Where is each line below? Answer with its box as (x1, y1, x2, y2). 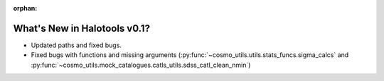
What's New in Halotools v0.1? (13, 22, 151, 35)
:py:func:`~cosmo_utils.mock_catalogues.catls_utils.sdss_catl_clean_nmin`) (31, 61, 251, 69)
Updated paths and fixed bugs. (31, 41, 122, 49)
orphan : (13, 4, 38, 12)
